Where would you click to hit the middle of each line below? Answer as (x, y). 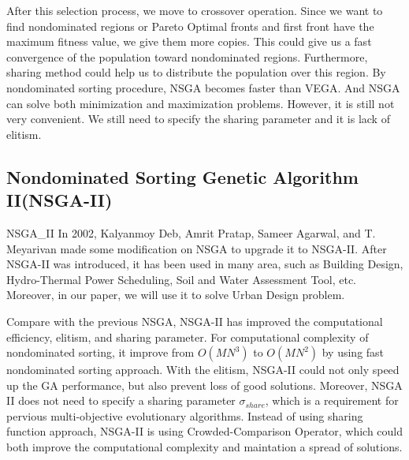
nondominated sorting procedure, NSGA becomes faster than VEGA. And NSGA (203, 87)
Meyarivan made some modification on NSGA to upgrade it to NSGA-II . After (197, 248)
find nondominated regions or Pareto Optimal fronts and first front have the (190, 26)
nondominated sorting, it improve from (100, 352)
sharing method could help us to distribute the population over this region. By (196, 72)
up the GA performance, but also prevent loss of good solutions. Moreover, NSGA (204, 385)
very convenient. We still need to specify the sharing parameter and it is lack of (198, 119)
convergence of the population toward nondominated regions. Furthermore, (187, 56)
